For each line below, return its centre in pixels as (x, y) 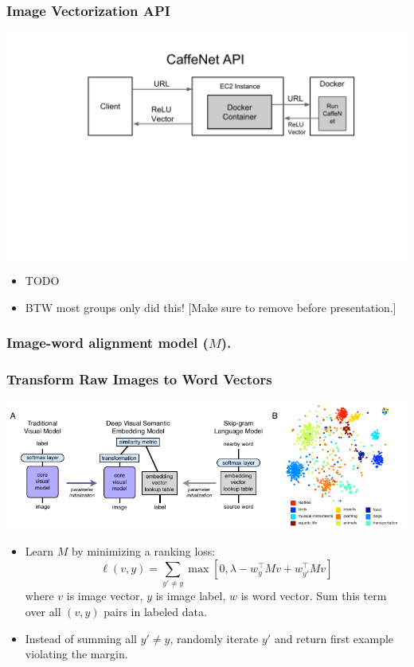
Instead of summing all (81, 638)
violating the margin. (76, 654)
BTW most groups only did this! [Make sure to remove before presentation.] (211, 307)
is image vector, (105, 596)
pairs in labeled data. (155, 611)
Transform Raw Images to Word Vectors (139, 379)
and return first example (334, 638)
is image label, (191, 596)
